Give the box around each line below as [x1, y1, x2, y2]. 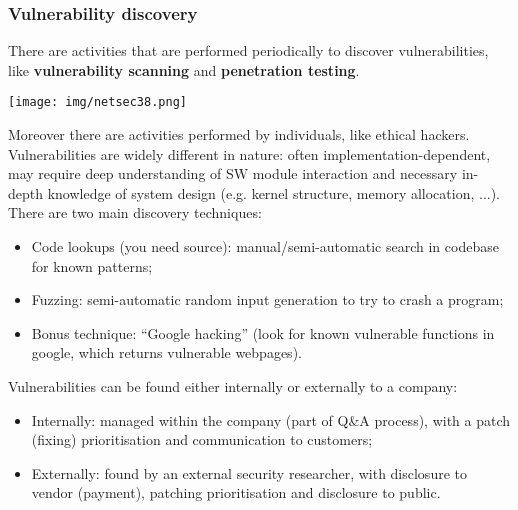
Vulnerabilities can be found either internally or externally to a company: [8, 376, 458, 396]
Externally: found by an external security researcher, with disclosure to [31, 462, 467, 483]
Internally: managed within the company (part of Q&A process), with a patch [31, 409, 511, 430]
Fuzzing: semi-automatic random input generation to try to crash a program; [31, 289, 504, 310]
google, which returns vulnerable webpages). [31, 342, 302, 363]
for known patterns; [31, 255, 153, 276]
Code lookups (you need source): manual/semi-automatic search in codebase [31, 236, 499, 257]
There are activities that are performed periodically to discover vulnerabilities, [8, 40, 489, 61]
